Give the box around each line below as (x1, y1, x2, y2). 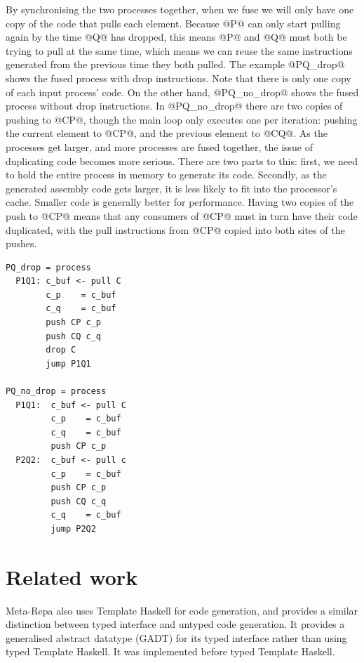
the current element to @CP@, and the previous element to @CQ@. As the (6, 126, 328, 140)
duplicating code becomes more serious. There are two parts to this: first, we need (6, 153, 358, 168)
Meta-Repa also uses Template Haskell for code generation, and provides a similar (6, 603, 358, 617)
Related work (6, 562, 138, 591)
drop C (46, 345, 76, 355)
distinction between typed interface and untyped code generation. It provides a (6, 617, 345, 631)
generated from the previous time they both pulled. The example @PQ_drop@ (6, 57, 345, 72)
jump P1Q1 (46, 358, 91, 369)
